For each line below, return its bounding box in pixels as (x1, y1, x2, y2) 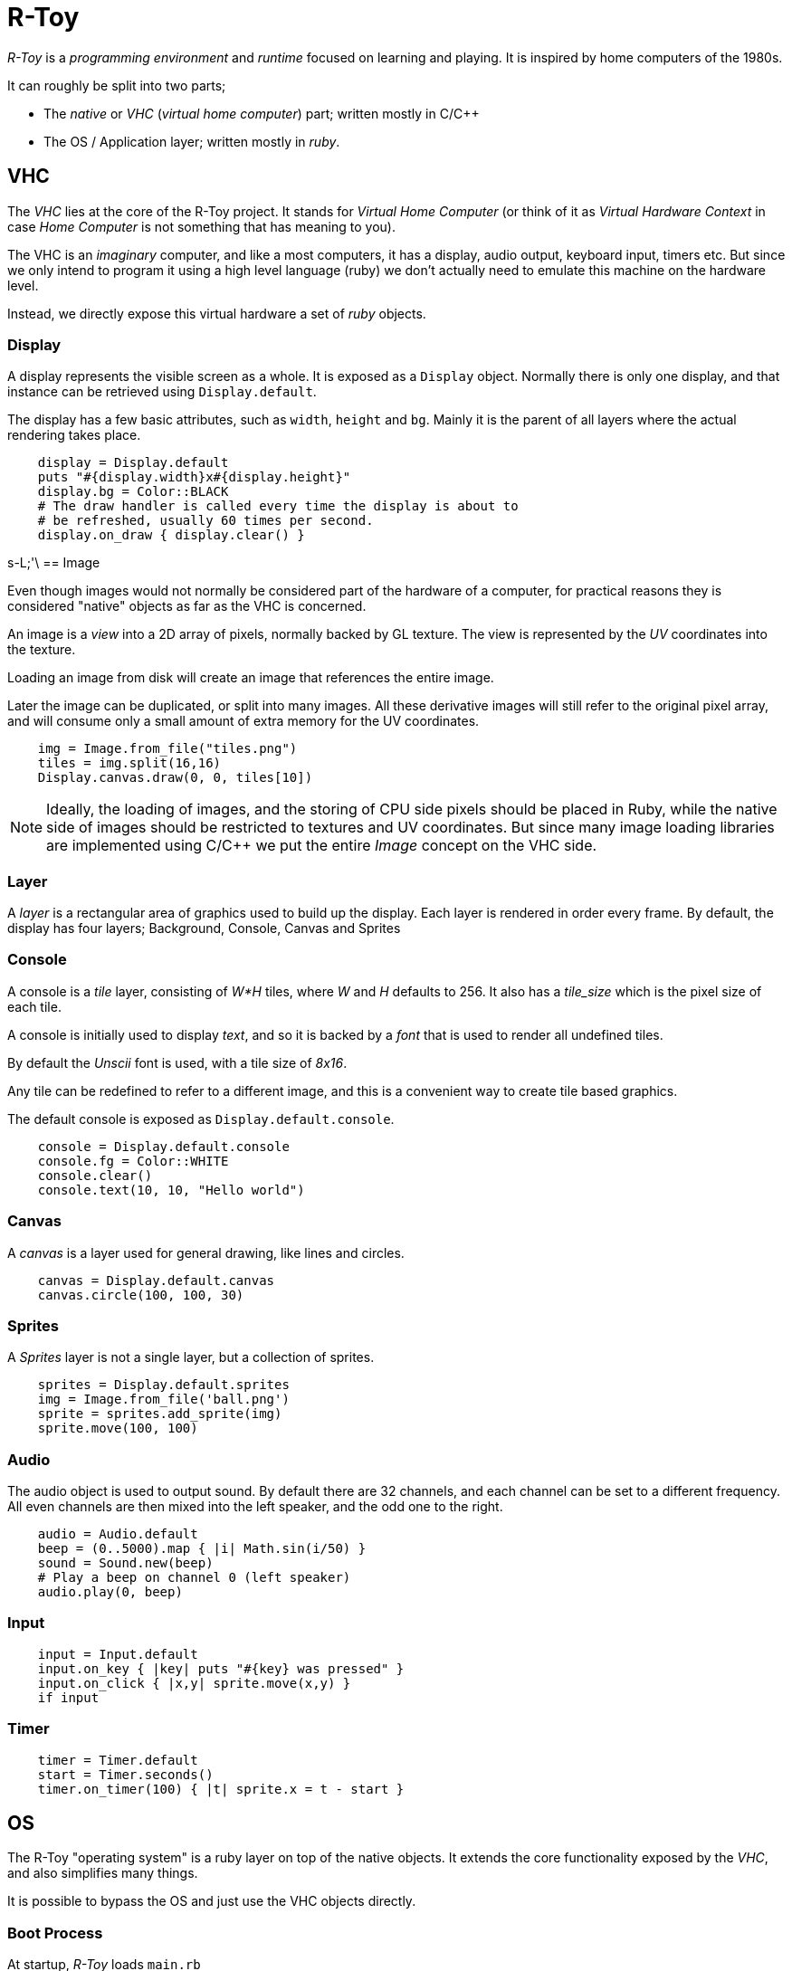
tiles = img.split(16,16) (37, 756, 222, 771)
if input (37, 1690, 100, 1705)
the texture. (7, 642, 76, 658)
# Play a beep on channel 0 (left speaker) (37, 1570, 351, 1585)
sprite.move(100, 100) (37, 1421, 198, 1436)
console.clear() (37, 1167, 153, 1183)
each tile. (7, 998, 62, 1014)
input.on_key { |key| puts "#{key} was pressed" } (37, 1661, 405, 1676)
